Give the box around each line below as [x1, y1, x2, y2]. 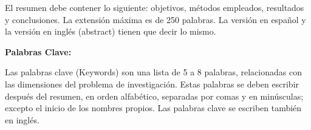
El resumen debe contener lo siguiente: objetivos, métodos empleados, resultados [5, 1, 304, 13]
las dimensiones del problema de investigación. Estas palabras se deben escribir [5, 77, 299, 90]
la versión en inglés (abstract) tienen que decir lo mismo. [5, 25, 216, 38]
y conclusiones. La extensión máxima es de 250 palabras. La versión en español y [5, 13, 306, 26]
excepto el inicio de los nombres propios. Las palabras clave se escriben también [5, 101, 302, 114]
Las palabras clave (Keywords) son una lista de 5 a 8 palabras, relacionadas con [5, 66, 302, 78]
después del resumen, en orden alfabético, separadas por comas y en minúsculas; [5, 89, 304, 102]
